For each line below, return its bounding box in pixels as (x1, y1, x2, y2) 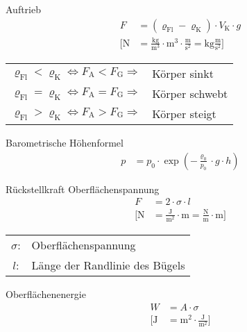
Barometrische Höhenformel (6, 135, 123, 150)
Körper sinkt (152, 65, 214, 82)
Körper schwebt (152, 85, 228, 102)
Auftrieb (6, 2, 42, 16)
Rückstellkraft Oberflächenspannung (6, 181, 160, 196)
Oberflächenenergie (6, 287, 86, 301)
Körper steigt (152, 106, 216, 122)
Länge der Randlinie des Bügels (31, 257, 185, 274)
